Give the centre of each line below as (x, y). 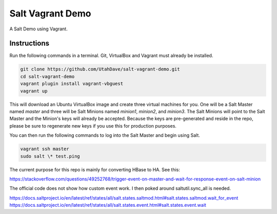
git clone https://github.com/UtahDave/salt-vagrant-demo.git (100, 69)
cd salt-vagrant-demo (47, 76)
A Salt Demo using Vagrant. (38, 29)
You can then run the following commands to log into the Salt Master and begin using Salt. (105, 135)
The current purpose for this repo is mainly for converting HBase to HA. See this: (95, 169)
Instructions (29, 43)
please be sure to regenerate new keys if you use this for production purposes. (93, 126)
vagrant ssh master (45, 149)
